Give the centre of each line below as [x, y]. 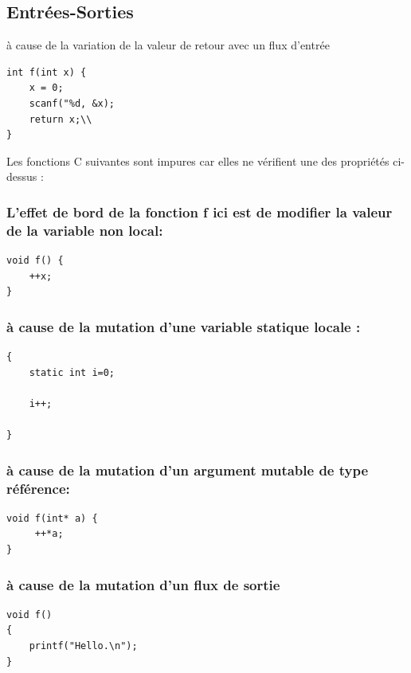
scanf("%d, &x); [72, 103]
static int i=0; [72, 372]
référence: [38, 488]
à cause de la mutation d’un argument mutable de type [188, 470]
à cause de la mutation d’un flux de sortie [143, 584]
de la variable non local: [85, 230]
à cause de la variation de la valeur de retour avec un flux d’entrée [168, 45]
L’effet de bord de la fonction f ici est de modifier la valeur [200, 211]
